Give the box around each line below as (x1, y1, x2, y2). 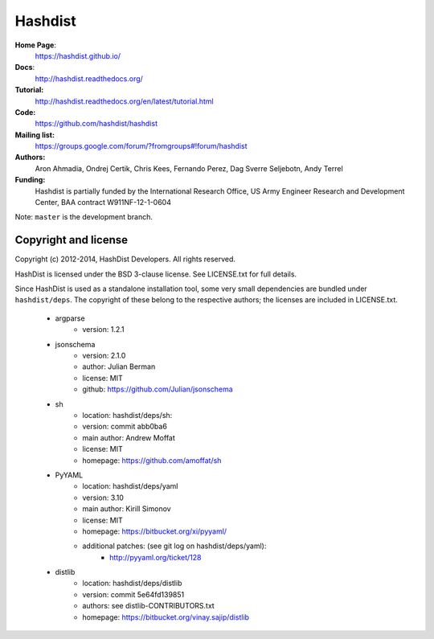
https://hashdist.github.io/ (35, 51, 121, 60)
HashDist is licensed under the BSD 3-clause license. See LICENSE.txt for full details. (14, 269, 297, 279)
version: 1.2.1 (82, 325, 125, 334)
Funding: (14, 175, 46, 185)
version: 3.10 (82, 493, 125, 502)
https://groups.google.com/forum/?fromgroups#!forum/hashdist (35, 141, 248, 151)
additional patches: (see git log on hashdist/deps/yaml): (82, 541, 267, 551)
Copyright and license (14, 233, 129, 247)
